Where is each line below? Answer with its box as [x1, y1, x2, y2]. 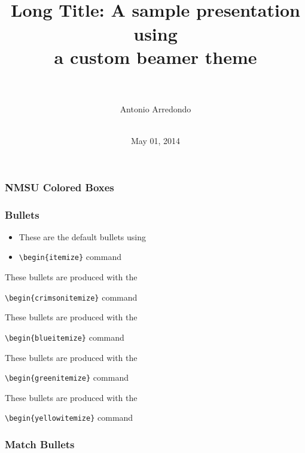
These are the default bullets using [19, 230, 147, 243]
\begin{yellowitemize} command [5, 411, 133, 424]
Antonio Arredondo [120, 102, 191, 115]
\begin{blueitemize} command [5, 330, 124, 343]
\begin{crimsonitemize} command [5, 290, 138, 303]
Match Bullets [5, 436, 75, 451]
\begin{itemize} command [19, 250, 121, 263]
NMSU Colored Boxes [5, 179, 114, 194]
